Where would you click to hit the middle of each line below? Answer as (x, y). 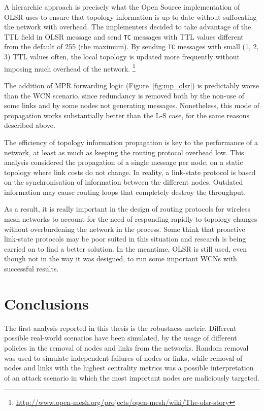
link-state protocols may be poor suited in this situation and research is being (125, 239)
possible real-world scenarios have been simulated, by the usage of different (121, 338)
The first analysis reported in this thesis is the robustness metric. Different (120, 328)
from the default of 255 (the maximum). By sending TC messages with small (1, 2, (131, 46)
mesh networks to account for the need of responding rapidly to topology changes (131, 219)
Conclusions (46, 303)
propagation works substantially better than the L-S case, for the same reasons (127, 115)
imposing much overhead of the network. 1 (70, 67)
